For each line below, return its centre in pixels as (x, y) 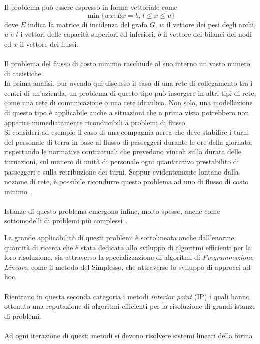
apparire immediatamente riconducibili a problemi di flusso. (96, 122)
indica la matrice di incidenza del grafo (87, 24)
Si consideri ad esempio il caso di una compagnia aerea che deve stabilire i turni (127, 132)
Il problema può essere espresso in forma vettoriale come (91, 7)
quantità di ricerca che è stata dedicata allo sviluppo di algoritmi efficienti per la (128, 247)
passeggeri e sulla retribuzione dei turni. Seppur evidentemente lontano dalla (121, 171)
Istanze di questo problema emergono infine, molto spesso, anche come (112, 210)
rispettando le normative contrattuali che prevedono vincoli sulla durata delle (123, 152)
